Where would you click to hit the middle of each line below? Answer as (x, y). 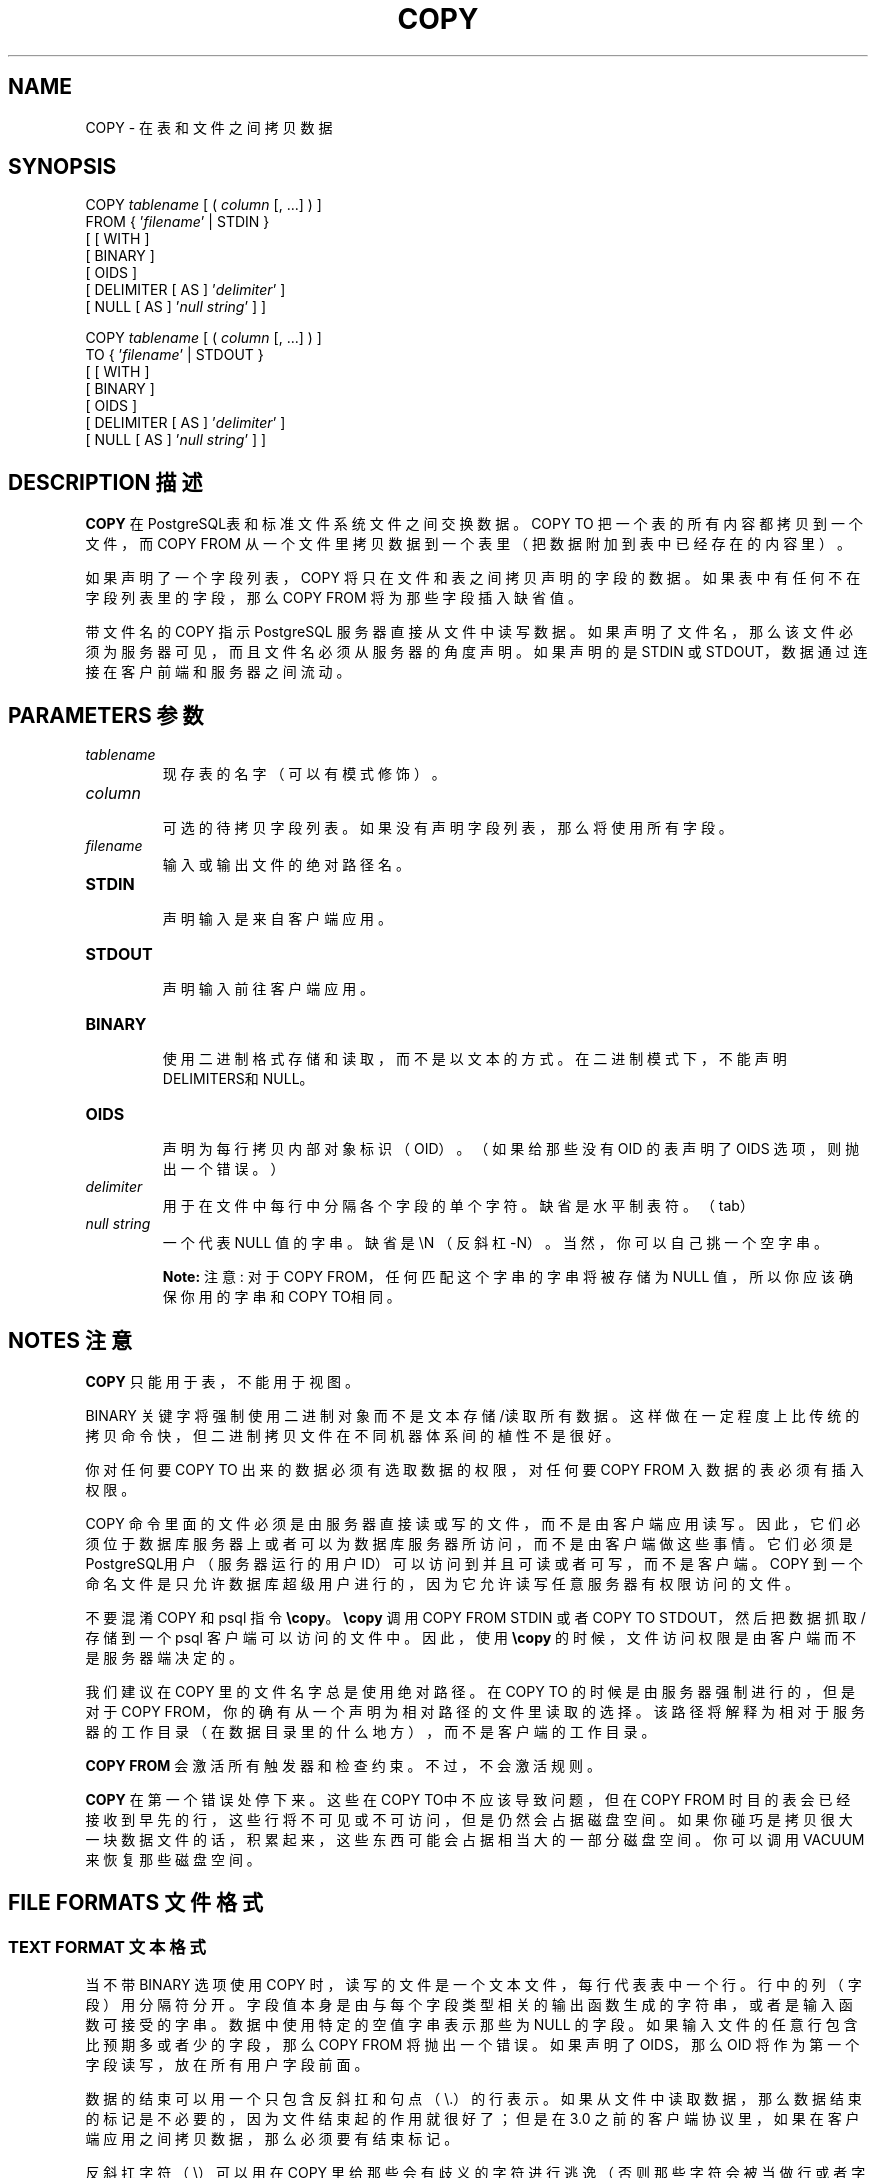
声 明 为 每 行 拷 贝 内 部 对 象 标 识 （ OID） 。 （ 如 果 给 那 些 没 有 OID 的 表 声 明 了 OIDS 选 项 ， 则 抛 (511, 1149)
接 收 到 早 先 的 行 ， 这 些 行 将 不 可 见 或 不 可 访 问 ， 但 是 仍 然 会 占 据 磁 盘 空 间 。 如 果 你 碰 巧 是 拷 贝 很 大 (469, 1819)
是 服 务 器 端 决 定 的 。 (164, 1657)
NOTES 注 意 (70, 1340)
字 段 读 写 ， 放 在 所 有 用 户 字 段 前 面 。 (227, 2065)
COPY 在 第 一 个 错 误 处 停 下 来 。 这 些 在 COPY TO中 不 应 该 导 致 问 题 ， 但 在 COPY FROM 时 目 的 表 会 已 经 (468, 1799)
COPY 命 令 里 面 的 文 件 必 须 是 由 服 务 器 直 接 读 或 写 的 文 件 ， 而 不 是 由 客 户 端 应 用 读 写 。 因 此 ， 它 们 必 (473, 1523)
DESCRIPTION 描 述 (105, 482)
